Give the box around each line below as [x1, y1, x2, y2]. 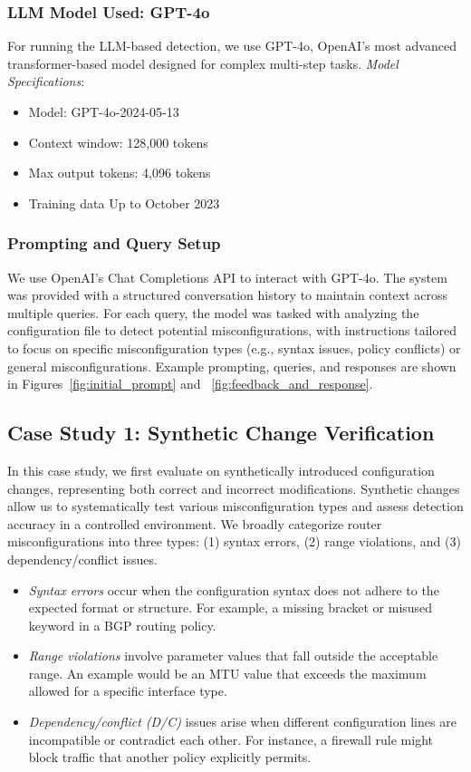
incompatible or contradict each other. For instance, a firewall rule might [28, 729, 433, 748]
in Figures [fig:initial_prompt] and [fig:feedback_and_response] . [7, 374, 373, 393]
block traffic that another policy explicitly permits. [28, 748, 312, 767]
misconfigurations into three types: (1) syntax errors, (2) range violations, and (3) [7, 532, 461, 551]
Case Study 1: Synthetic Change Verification [7, 419, 435, 447]
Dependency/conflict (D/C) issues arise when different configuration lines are [28, 712, 457, 731]
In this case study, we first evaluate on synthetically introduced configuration [7, 460, 435, 479]
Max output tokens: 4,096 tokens [28, 163, 211, 182]
